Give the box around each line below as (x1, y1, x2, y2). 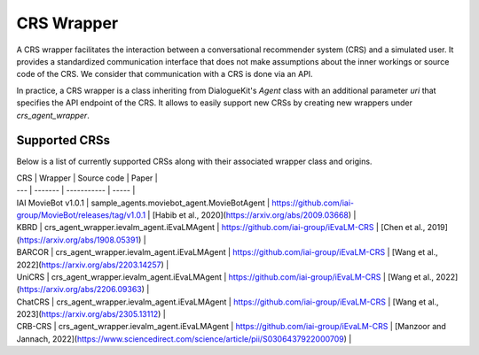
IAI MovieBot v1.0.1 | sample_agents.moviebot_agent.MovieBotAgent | (16, 197, 271, 208)
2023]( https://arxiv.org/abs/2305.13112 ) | (16, 309, 166, 320)
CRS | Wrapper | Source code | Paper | (16, 173, 159, 183)
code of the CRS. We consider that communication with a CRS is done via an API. (16, 69, 314, 80)
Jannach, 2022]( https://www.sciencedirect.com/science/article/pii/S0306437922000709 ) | (16, 333, 352, 344)
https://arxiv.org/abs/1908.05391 (19, 235, 139, 245)
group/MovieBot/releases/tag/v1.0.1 (16, 209, 146, 220)
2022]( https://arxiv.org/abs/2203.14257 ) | (16, 259, 169, 270)
